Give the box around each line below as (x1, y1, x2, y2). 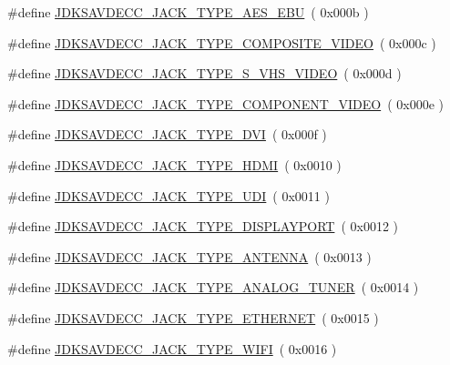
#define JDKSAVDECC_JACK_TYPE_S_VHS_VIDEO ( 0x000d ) (7, 64, 402, 83)
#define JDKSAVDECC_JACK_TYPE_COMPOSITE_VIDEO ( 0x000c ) (7, 33, 436, 52)
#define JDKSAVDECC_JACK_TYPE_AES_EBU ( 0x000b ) (7, 3, 369, 21)
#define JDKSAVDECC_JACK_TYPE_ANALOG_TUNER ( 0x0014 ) (7, 278, 419, 297)
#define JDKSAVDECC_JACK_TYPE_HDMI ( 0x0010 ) (7, 155, 342, 174)
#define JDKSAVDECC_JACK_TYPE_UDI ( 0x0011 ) (7, 186, 330, 205)
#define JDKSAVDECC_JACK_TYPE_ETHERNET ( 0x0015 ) (7, 308, 379, 327)
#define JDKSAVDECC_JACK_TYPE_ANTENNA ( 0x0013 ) (7, 247, 372, 266)
